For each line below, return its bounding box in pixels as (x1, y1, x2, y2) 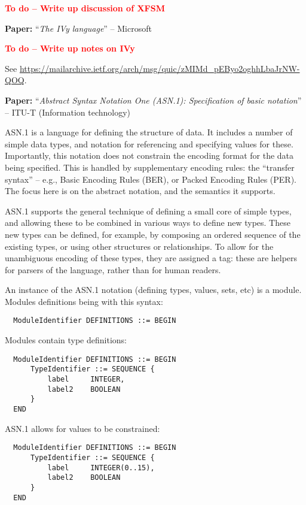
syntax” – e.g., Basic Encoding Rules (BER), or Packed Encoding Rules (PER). (5, 173, 297, 185)
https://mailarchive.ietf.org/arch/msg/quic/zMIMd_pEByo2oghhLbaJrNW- (19, 62, 300, 74)
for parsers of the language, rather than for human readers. (5, 263, 221, 276)
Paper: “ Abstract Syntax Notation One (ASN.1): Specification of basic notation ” (5, 93, 302, 106)
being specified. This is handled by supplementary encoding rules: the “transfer (5, 161, 295, 173)
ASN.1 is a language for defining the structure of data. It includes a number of (5, 126, 293, 138)
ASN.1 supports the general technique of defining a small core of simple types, (5, 204, 292, 217)
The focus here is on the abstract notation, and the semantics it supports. (5, 185, 276, 197)
